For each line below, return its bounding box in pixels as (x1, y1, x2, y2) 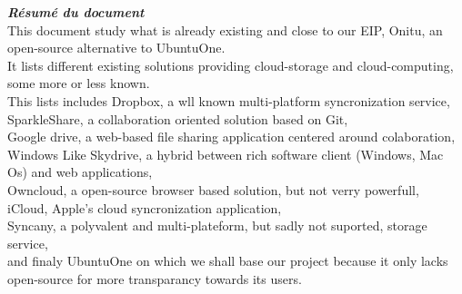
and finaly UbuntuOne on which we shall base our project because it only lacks (7, 251, 448, 270)
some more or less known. (7, 73, 150, 93)
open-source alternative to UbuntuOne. (7, 38, 226, 57)
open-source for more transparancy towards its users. (7, 269, 302, 288)
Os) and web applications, (7, 162, 153, 181)
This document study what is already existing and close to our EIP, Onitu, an (7, 20, 443, 39)
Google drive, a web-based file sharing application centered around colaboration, (7, 127, 456, 146)
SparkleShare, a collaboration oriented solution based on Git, (7, 109, 348, 128)
